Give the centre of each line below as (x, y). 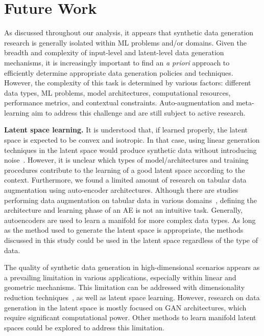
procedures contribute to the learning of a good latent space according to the (125, 170)
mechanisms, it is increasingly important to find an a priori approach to (117, 62)
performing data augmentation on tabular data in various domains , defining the (131, 200)
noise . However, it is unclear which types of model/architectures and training (126, 160)
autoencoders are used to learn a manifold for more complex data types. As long (130, 220)
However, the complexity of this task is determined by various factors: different (128, 83)
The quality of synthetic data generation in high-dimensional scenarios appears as (132, 267)
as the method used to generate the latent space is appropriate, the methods (124, 230)
